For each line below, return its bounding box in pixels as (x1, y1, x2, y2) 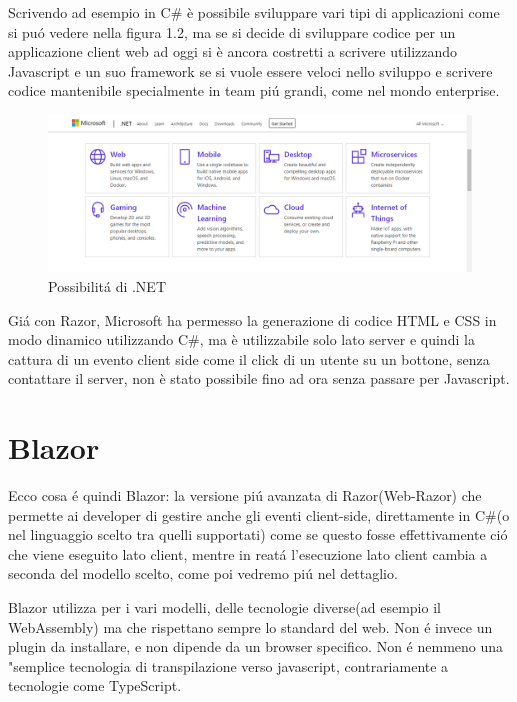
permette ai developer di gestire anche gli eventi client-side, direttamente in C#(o (8, 504, 510, 525)
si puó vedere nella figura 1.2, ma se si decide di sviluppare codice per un (8, 21, 456, 42)
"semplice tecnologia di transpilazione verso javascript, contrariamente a (8, 655, 449, 676)
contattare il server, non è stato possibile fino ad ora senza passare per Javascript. (8, 368, 510, 389)
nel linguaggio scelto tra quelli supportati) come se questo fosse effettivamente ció (8, 524, 508, 545)
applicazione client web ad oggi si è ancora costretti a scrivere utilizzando (8, 41, 458, 62)
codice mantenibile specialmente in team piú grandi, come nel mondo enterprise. (8, 80, 500, 101)
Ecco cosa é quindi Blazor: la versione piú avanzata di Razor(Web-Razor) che (8, 485, 482, 505)
